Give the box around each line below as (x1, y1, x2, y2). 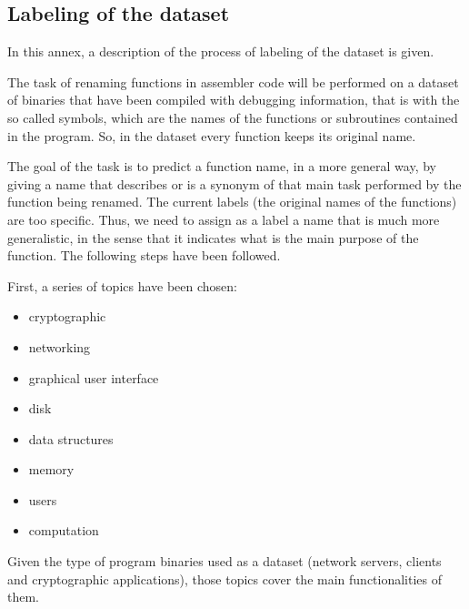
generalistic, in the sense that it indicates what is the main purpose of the (7, 228, 419, 247)
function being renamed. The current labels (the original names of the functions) (7, 192, 457, 211)
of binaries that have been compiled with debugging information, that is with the (7, 90, 460, 109)
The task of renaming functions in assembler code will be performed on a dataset (7, 72, 459, 91)
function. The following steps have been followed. (7, 246, 281, 265)
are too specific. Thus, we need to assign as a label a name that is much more (7, 209, 440, 228)
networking (28, 337, 91, 356)
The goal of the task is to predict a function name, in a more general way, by (7, 157, 436, 176)
